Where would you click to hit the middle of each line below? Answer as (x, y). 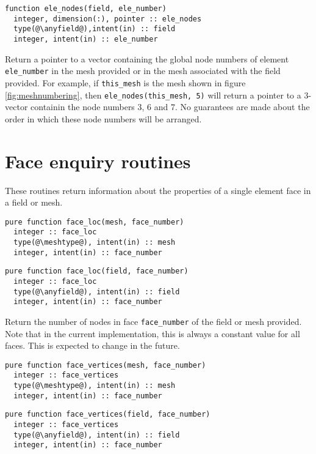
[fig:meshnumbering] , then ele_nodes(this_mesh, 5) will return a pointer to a (153, 95)
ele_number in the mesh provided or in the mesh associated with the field (143, 71)
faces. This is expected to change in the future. (92, 345)
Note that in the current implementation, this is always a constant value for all (153, 333)
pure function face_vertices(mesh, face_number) (106, 365)
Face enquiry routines (98, 161)
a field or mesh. (34, 202)
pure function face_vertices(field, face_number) (108, 415)
